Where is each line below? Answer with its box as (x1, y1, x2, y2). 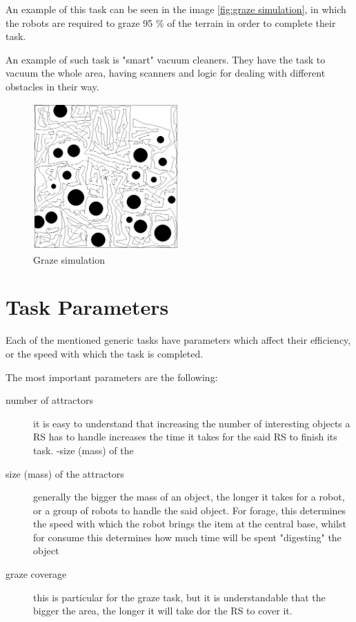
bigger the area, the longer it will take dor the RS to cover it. (33, 603, 293, 618)
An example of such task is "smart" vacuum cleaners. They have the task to (6, 52, 326, 66)
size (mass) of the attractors (6, 466, 124, 480)
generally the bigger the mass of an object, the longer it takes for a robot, (33, 489, 345, 504)
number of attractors (6, 393, 93, 407)
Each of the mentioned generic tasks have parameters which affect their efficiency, (6, 333, 351, 347)
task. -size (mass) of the (33, 443, 134, 457)
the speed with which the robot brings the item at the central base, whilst (33, 516, 346, 531)
